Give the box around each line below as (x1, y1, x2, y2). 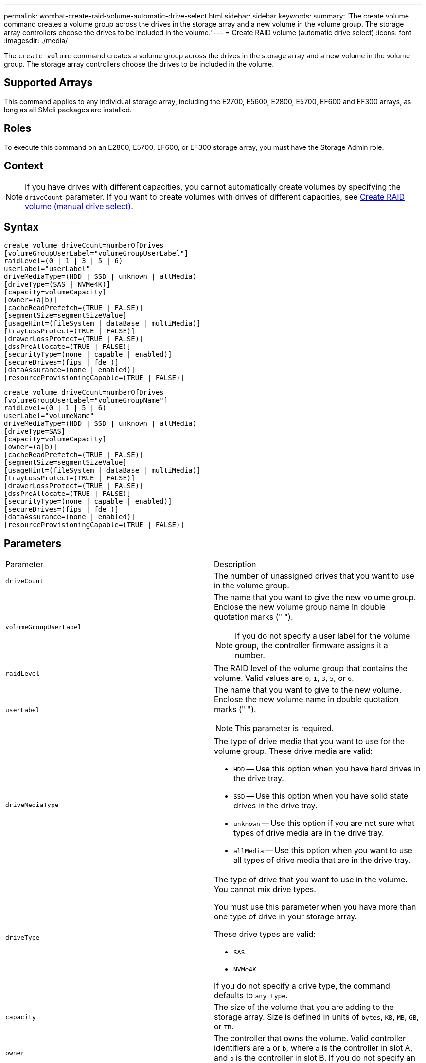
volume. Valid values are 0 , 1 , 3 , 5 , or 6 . (214, 673, 354, 683)
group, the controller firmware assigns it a (235, 641, 388, 651)
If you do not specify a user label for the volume (235, 631, 410, 641)
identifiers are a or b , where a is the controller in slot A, (214, 1043, 413, 1053)
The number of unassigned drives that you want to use (214, 571, 414, 581)
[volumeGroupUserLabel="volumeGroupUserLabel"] (4, 249, 189, 257)
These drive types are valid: (214, 929, 316, 939)
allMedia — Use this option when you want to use (233, 845, 412, 856)
